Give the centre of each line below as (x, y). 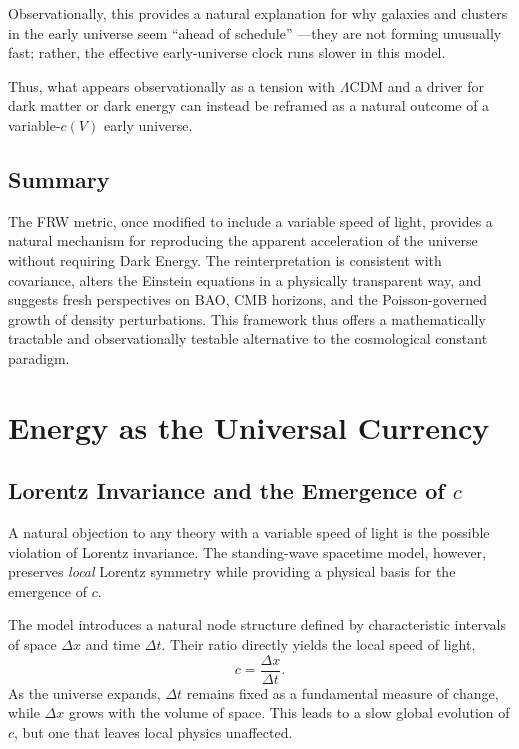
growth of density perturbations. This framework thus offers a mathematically (247, 318)
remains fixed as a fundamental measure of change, (342, 692)
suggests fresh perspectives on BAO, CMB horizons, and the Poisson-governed (247, 299)
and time (113, 644)
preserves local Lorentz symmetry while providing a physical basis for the (232, 571)
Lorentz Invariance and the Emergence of (226, 490)
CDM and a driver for (417, 85)
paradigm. (39, 357)
